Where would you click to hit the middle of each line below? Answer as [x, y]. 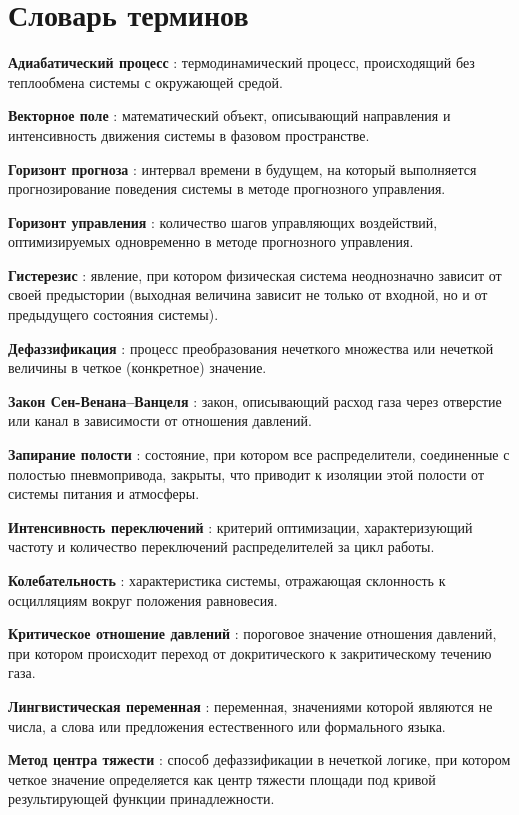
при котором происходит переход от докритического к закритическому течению [250, 652]
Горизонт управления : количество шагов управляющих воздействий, [223, 221]
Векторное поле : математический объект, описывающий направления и [229, 115]
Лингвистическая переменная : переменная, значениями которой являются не [250, 705]
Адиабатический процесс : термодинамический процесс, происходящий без [241, 62]
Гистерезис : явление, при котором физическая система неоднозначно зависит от [255, 274]
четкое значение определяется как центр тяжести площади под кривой [222, 778]
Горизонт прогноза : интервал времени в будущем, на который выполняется [242, 168]
